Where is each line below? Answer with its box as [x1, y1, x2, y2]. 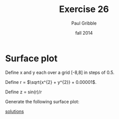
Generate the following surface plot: [5, 98, 79, 104]
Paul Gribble [71, 20, 97, 26]
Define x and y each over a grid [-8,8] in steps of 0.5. [5, 69, 114, 75]
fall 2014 [75, 30, 93, 36]
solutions [5, 108, 24, 114]
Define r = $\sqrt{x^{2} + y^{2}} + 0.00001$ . [5, 79, 96, 85]
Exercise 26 [59, 4, 109, 15]
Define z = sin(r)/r [5, 89, 42, 95]
